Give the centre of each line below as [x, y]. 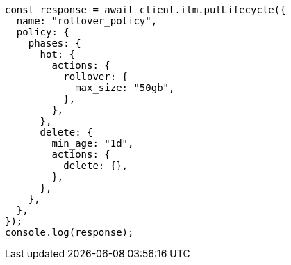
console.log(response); [69, 232]
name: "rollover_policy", [87, 21]
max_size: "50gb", [125, 88]
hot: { [58, 54]
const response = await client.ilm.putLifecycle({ [145, 10]
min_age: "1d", [93, 143]
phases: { [55, 43]
